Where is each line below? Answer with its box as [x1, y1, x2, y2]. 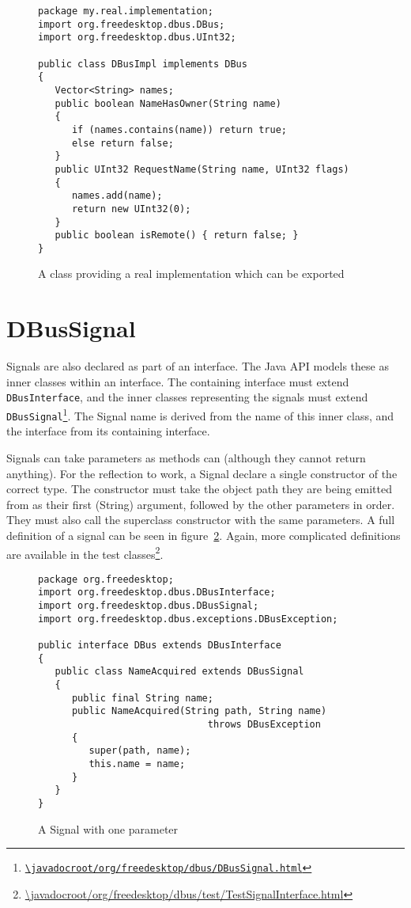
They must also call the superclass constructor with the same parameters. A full [6, 511, 395, 528]
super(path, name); [89, 745, 191, 757]
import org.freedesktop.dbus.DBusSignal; [38, 600, 259, 612]
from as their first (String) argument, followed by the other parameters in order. [6, 496, 395, 512]
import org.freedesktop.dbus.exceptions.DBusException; [38, 613, 338, 625]
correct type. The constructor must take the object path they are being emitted [6, 481, 392, 497]
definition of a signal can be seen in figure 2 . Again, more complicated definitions [6, 526, 401, 543]
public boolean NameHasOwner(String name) [55, 97, 281, 109]
